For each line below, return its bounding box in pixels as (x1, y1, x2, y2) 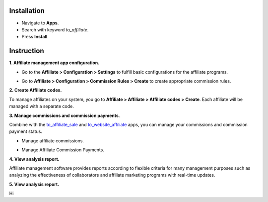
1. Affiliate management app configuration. (9, 60, 100, 66)
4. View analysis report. (9, 156, 60, 162)
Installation (9, 6, 45, 15)
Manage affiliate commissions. (21, 137, 84, 144)
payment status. (9, 128, 42, 134)
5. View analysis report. (9, 181, 60, 187)
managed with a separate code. (9, 103, 74, 109)
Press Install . (21, 34, 49, 40)
